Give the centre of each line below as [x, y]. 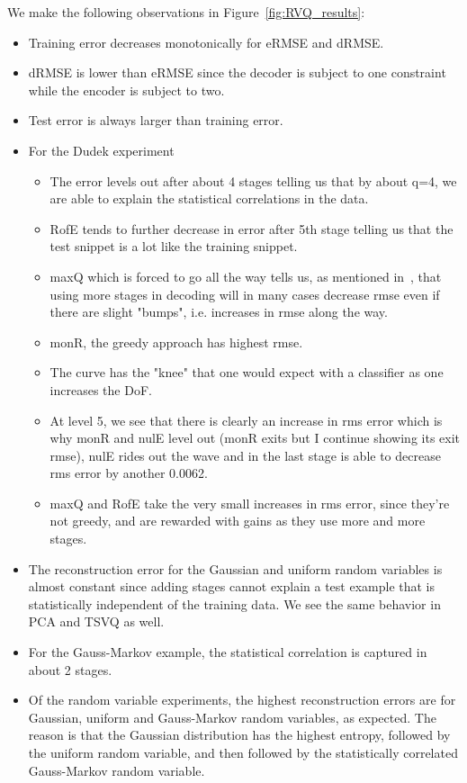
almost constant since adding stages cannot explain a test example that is [232, 586]
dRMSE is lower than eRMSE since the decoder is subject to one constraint [237, 72]
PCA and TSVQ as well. [96, 621]
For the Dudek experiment [101, 150]
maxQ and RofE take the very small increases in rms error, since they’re [250, 503]
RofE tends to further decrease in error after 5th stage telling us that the [251, 228]
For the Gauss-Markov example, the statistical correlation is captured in [228, 652]
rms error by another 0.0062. [129, 473]
